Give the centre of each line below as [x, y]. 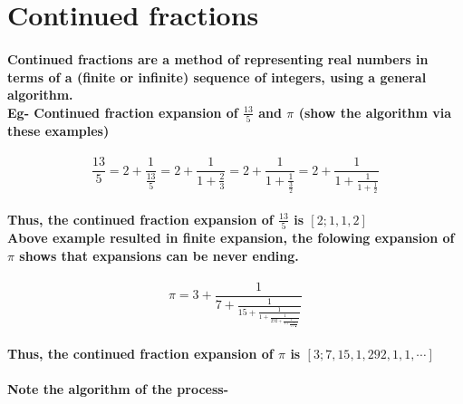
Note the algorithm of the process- [118, 389]
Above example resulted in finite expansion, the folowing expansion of [231, 238]
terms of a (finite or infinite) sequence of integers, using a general [217, 77]
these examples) [58, 131]
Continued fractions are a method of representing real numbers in [218, 58]
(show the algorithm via [375, 112]
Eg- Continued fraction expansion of [123, 112]
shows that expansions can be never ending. [159, 255]
